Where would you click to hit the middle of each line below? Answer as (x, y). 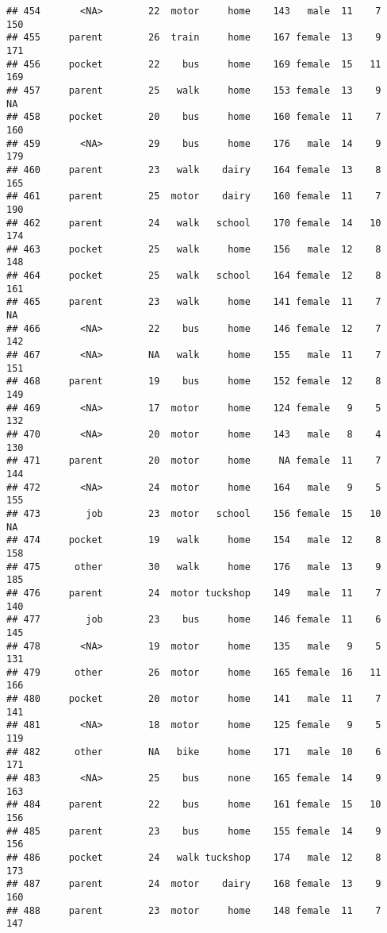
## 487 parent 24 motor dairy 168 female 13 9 (194, 884)
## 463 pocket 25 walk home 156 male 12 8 (194, 249)
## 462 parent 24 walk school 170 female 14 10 (194, 223)
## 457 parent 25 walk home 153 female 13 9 (194, 90)
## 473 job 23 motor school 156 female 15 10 (194, 513)
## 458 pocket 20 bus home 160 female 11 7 (194, 117)
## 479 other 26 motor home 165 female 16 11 (194, 672)
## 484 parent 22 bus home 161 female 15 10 (194, 805)
